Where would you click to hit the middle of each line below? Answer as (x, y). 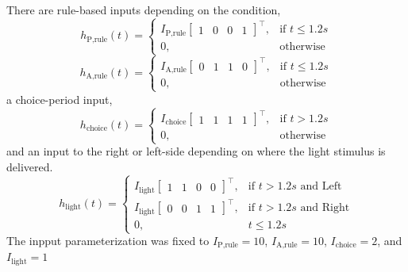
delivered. (30, 166)
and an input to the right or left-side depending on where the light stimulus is (196, 151)
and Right (325, 208)
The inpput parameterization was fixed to (108, 240)
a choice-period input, (60, 99)
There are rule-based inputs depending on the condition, (144, 10)
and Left (321, 187)
